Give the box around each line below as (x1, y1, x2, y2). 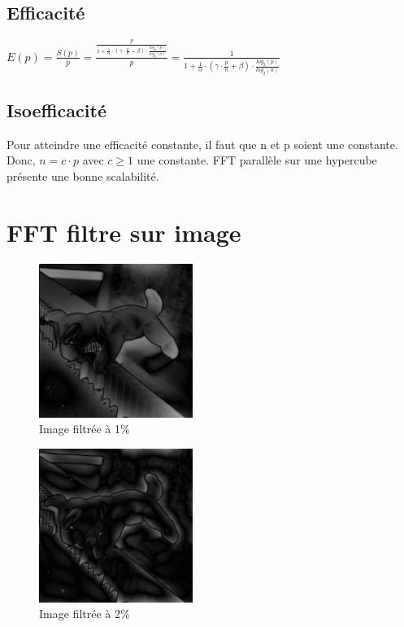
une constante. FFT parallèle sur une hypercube (137, 151, 377, 169)
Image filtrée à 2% (39, 605, 130, 622)
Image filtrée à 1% (39, 420, 130, 437)
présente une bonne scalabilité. (7, 168, 159, 185)
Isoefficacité (7, 98, 106, 123)
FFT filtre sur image (7, 215, 241, 248)
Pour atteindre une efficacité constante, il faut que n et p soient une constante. (7, 135, 398, 152)
